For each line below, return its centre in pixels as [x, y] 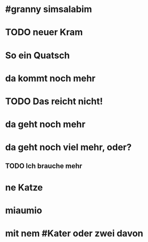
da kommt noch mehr [50, 78]
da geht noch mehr [45, 125]
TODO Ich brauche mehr [44, 166]
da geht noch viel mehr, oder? [68, 147]
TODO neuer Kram [44, 32]
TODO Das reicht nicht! [54, 101]
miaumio [24, 211]
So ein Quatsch [38, 55]
